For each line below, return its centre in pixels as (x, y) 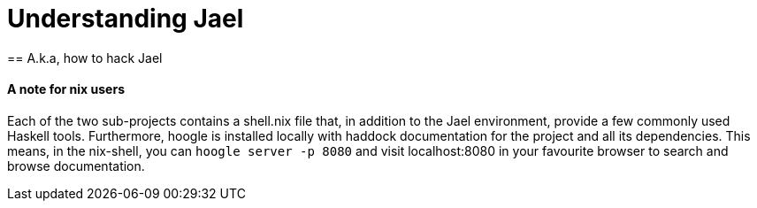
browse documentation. (76, 166)
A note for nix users (66, 89)
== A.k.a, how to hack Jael (85, 58)
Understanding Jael (126, 19)
